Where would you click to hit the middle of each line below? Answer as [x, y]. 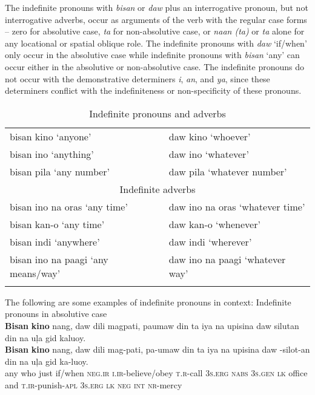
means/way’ [35, 273]
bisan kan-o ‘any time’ [57, 224]
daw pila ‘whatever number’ [228, 171]
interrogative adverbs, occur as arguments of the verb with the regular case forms [156, 19]
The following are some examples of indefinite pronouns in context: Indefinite [148, 302]
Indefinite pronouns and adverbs [157, 113]
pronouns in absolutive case [56, 314]
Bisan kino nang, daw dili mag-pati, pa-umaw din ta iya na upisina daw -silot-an [157, 349]
